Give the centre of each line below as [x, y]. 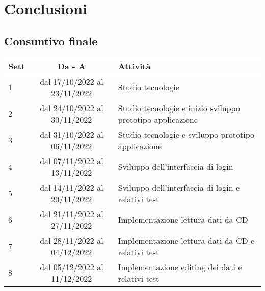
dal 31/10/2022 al [72, 134]
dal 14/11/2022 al [72, 187]
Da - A [72, 66]
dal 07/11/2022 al [72, 161]
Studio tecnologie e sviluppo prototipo [186, 134]
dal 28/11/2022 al [72, 240]
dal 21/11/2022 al [72, 214]
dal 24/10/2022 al [72, 108]
